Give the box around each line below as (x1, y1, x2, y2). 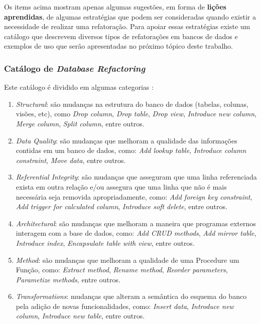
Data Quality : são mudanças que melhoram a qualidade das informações (16, 135, 237, 145)
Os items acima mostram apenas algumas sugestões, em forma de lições (4, 2, 226, 12)
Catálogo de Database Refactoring (4, 62, 146, 74)
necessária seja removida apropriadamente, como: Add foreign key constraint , (16, 191, 252, 202)
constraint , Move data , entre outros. (16, 154, 126, 165)
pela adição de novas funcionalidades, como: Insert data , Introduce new (16, 300, 234, 311)
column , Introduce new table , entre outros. (16, 310, 145, 321)
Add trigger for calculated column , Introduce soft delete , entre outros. (16, 201, 227, 212)
